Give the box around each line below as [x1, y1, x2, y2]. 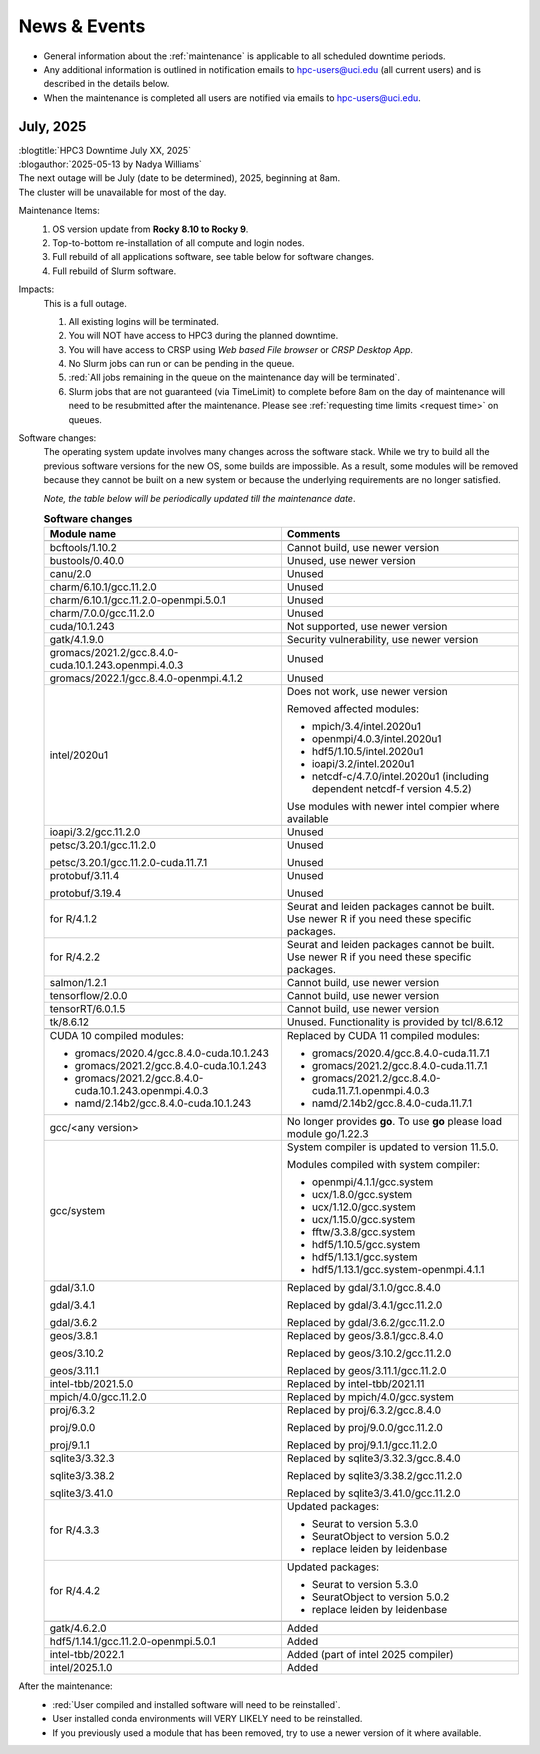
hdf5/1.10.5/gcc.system [311, 1238, 421, 1252]
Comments [286, 527, 341, 541]
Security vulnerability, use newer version [286, 633, 479, 647]
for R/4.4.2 [49, 1584, 100, 1598]
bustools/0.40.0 [49, 554, 125, 568]
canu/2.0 [49, 567, 92, 581]
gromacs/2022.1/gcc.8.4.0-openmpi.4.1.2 [49, 671, 244, 685]
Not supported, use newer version [286, 620, 448, 634]
